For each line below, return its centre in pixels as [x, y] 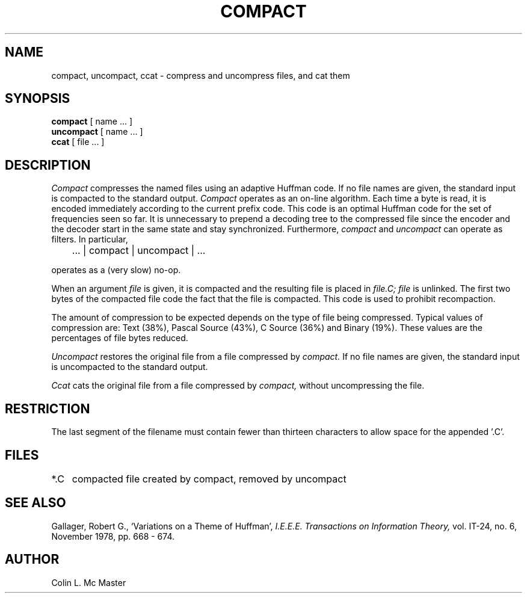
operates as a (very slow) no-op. [116, 270]
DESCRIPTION [48, 165]
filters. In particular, [90, 239]
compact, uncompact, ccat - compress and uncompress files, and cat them [201, 75]
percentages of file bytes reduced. [120, 338]
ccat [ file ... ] [78, 142]
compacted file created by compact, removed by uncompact [209, 479]
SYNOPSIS [38, 99]
